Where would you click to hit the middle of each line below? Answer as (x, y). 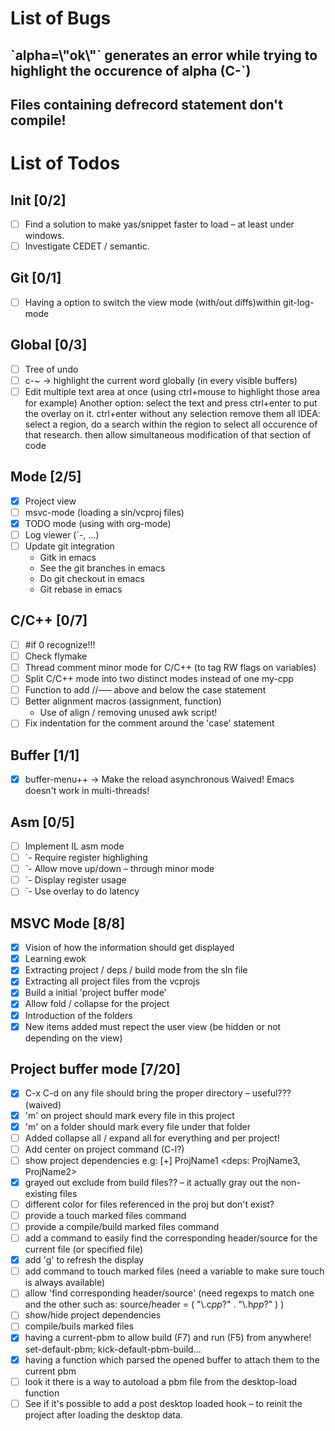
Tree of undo (51, 369)
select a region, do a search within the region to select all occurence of (171, 424)
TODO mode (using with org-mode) (98, 523)
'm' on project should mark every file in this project (129, 1115)
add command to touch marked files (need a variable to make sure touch (174, 1271)
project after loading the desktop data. (103, 1414)
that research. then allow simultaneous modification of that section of (168, 434)
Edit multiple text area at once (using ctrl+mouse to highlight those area (172, 391)
